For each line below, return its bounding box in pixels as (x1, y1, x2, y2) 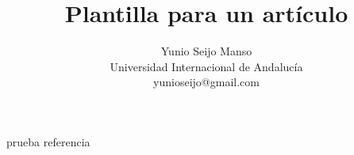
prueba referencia (6, 133, 90, 149)
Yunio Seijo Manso (160, 43, 252, 59)
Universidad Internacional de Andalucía (110, 58, 303, 74)
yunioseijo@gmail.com (153, 74, 260, 90)
